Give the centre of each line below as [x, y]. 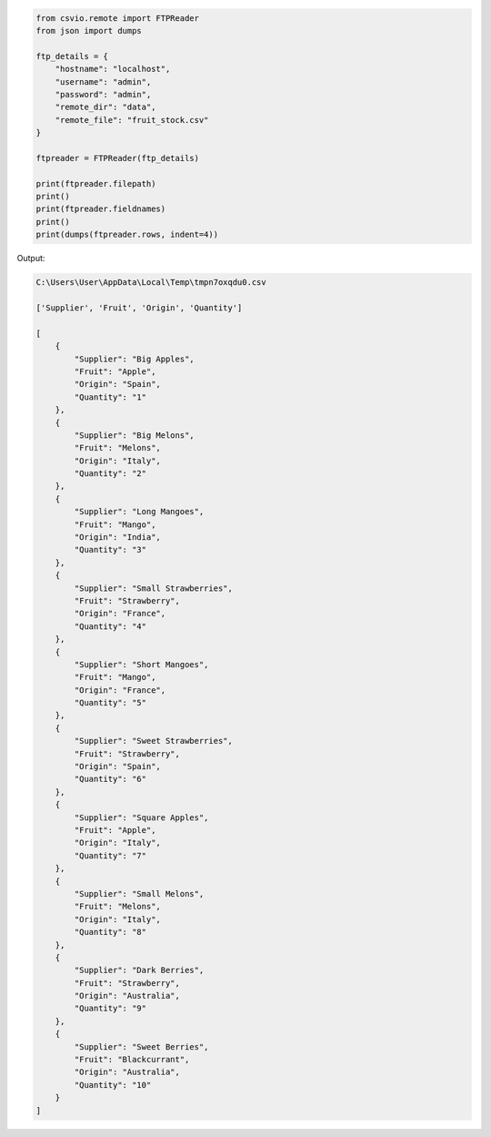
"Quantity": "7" [110, 855]
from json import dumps [89, 30]
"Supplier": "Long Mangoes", [139, 512]
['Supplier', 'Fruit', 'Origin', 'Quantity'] [139, 308]
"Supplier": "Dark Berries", [139, 970]
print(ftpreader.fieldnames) [101, 209]
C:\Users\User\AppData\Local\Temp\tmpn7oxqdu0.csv [151, 283]
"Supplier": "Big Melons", [134, 435]
